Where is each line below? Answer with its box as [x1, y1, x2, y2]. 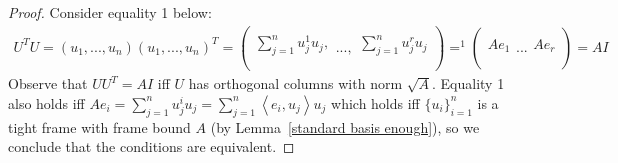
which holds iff [331, 92, 420, 113]
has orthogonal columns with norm [188, 73, 403, 94]
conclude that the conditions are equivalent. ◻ [8, 136, 295, 157]
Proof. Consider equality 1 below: [8, 2, 212, 22]
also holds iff [8, 92, 85, 113]
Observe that [8, 73, 88, 94]
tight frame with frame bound [8, 116, 191, 137]
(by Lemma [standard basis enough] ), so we [210, 116, 480, 137]
